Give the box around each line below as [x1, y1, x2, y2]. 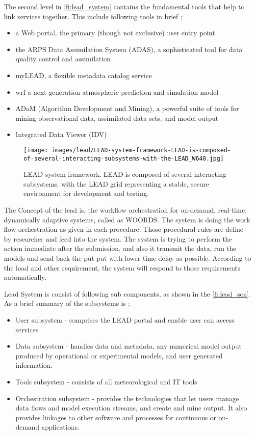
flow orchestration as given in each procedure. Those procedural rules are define [4, 224, 243, 234]
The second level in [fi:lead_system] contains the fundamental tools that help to [4, 1, 245, 11]
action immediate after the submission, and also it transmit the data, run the [4, 243, 236, 253]
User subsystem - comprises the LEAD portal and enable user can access [15, 314, 234, 325]
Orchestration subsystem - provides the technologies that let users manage [15, 393, 239, 403]
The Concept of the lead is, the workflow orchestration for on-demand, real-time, [4, 205, 247, 215]
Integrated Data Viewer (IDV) [15, 129, 107, 139]
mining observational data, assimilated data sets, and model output [15, 112, 219, 123]
